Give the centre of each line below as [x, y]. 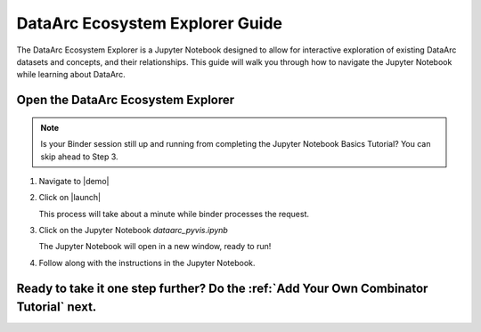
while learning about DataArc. [71, 75]
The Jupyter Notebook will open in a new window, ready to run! [155, 247]
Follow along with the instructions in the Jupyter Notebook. [147, 263]
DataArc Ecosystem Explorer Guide [150, 23]
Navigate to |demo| [74, 181]
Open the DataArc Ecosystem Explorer [126, 100]
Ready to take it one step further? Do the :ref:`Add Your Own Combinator [222, 288]
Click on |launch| [70, 198]
